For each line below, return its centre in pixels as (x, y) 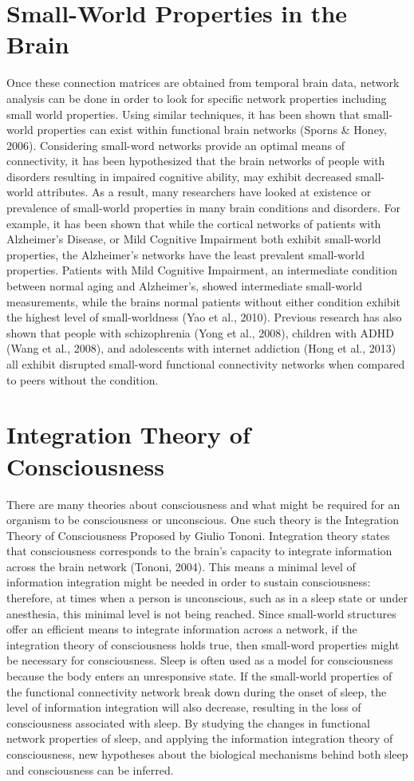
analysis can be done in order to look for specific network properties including (197, 98)
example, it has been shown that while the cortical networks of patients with (194, 223)
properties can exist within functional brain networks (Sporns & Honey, (212, 130)
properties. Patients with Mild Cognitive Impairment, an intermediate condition (202, 270)
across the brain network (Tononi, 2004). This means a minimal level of (181, 566)
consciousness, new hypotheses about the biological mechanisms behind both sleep (207, 754)
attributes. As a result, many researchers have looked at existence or (204, 192)
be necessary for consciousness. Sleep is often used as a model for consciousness (200, 660)
